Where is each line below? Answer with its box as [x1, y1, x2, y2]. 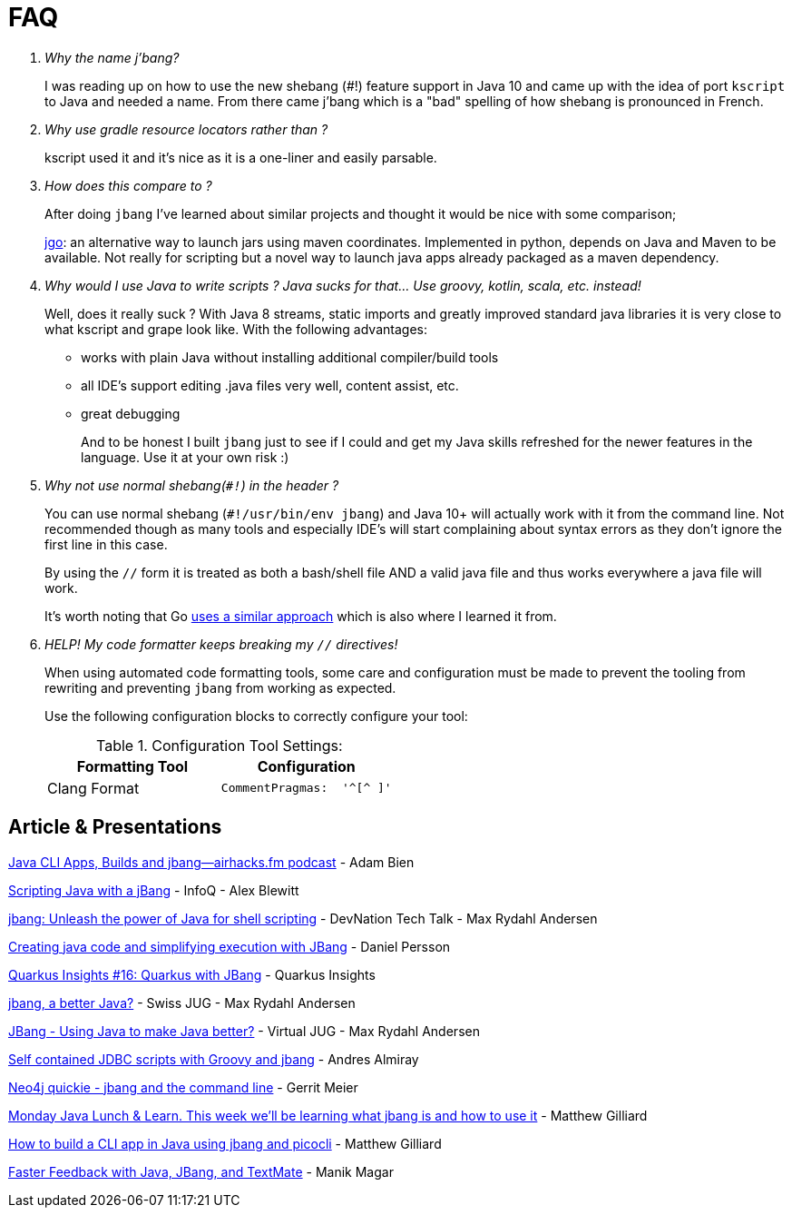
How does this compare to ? [44, 177, 212, 193]
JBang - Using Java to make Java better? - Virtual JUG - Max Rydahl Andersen [8, 1022, 480, 1039]
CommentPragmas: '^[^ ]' [220, 781, 392, 795]
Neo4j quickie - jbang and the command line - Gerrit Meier [8, 1079, 358, 1095]
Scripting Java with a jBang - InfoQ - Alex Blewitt [8, 882, 299, 898]
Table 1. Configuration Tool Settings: [96, 736, 343, 755]
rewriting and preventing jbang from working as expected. [44, 679, 396, 696]
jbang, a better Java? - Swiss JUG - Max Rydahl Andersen [8, 994, 356, 1011]
